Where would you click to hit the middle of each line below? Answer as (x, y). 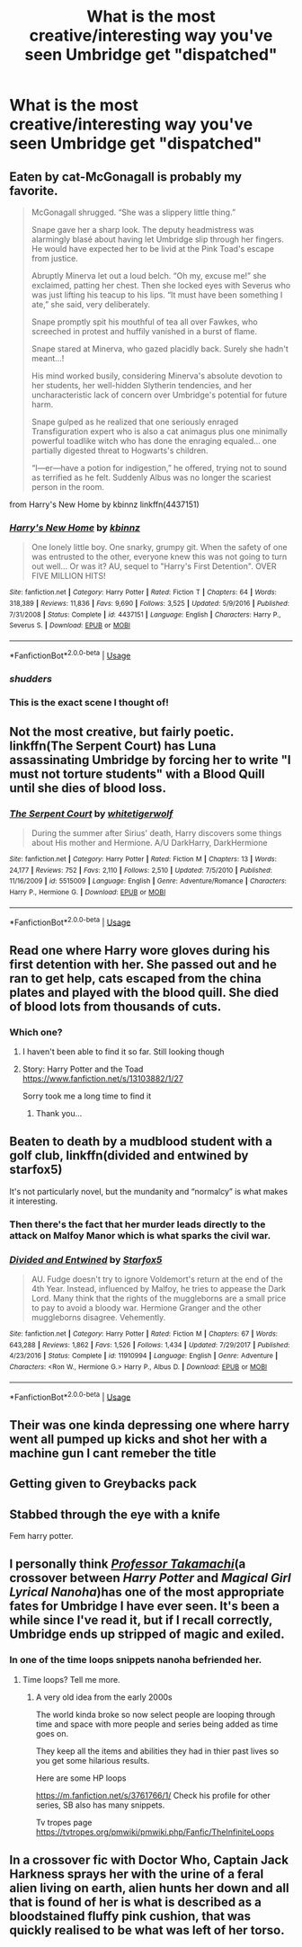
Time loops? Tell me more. (71, 1679)
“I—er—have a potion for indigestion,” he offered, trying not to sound (159, 468)
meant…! (48, 358)
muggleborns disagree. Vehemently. (98, 1318)
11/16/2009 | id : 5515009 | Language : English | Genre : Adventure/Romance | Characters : (148, 881)
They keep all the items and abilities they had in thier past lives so (157, 1751)
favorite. (34, 191)
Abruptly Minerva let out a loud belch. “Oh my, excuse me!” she (149, 276)
